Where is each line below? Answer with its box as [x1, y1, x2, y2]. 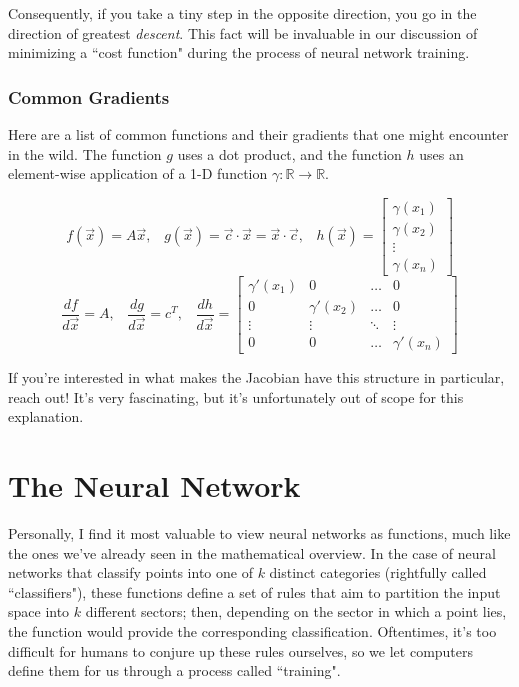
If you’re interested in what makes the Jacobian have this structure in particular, [8, 367, 505, 388]
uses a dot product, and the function [177, 143, 402, 164]
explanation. [8, 406, 84, 427]
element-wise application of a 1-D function [8, 163, 268, 184]
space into [8, 601, 70, 622]
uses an [419, 143, 464, 164]
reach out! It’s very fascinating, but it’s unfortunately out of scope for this [8, 386, 464, 407]
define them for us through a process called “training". [8, 660, 341, 681]
